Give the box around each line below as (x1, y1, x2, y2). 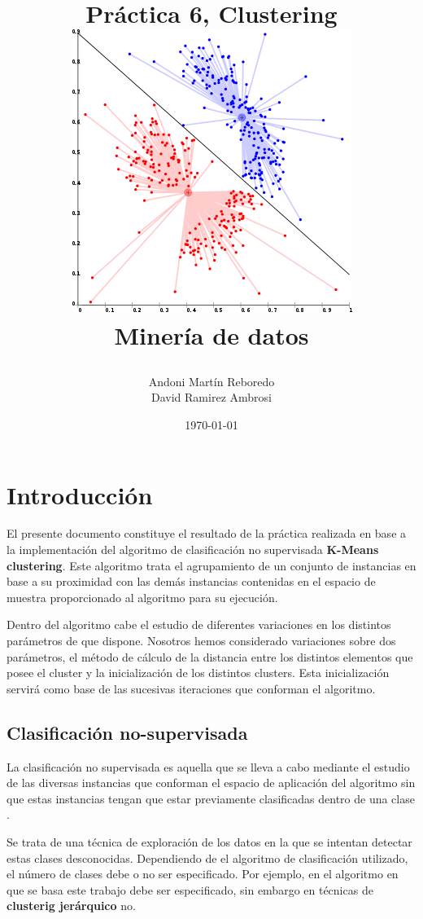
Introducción (7, 477, 153, 511)
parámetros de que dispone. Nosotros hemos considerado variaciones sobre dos (7, 632, 396, 649)
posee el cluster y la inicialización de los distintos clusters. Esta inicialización (7, 664, 390, 681)
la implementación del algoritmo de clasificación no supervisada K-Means (7, 541, 379, 558)
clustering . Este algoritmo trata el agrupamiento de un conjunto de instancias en (7, 556, 416, 574)
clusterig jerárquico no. (7, 897, 136, 914)
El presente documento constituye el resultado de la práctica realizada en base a (7, 525, 407, 542)
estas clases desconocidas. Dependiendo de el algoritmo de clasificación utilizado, (7, 849, 408, 866)
